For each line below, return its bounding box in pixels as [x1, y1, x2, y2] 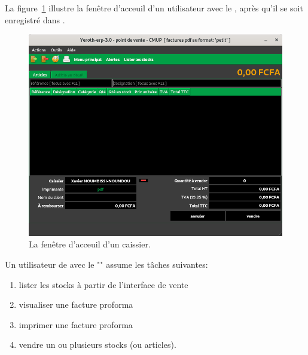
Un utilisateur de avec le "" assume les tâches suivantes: [5, 258, 208, 270]
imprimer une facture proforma [19, 318, 133, 330]
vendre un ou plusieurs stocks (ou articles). [19, 338, 176, 351]
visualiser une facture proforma [19, 298, 133, 311]
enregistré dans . [5, 13, 65, 26]
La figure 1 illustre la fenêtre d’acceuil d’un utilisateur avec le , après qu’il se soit [5, 2, 303, 14]
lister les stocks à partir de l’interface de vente [19, 278, 188, 290]
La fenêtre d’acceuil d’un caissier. [29, 238, 151, 250]
